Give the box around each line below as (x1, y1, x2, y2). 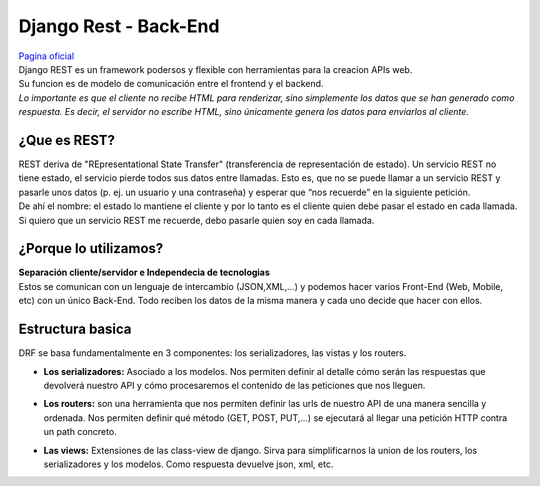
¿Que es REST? (18, 131, 115, 149)
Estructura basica (18, 321, 132, 338)
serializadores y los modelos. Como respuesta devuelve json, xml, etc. (43, 458, 334, 470)
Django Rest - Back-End (18, 15, 220, 37)
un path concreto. (43, 426, 117, 438)
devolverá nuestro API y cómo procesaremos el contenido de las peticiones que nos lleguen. (43, 379, 426, 391)
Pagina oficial (18, 50, 75, 62)
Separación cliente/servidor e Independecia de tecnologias (18, 266, 270, 279)
